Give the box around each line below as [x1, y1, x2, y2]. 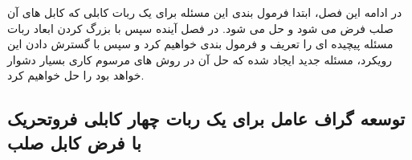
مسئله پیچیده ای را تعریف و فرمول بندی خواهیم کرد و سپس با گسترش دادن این [7, 35, 394, 52]
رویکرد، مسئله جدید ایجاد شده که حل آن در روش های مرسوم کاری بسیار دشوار [7, 51, 393, 68]
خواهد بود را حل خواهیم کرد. [7, 67, 145, 84]
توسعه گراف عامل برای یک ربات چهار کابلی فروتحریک [7, 106, 406, 131]
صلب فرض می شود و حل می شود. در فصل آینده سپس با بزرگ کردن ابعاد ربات [7, 19, 394, 36]
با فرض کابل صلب [7, 129, 141, 154]
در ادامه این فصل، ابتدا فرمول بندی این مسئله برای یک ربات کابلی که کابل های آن [7, 4, 402, 20]
